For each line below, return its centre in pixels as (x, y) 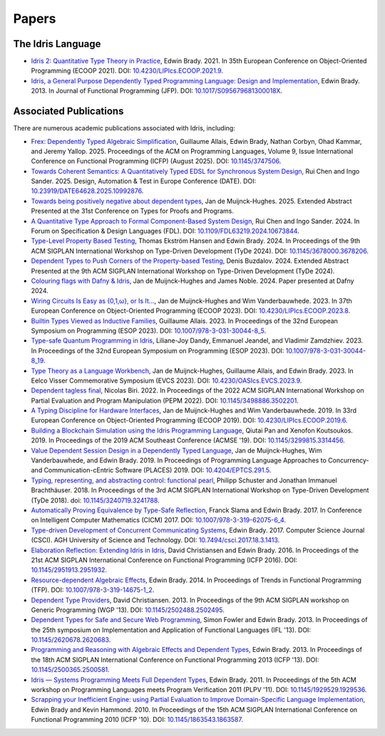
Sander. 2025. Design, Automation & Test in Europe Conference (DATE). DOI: (144, 181)
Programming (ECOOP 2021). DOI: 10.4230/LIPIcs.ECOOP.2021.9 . (127, 71)
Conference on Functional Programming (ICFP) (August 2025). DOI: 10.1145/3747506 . (156, 161)
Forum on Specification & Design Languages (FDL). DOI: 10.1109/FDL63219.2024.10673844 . (165, 231)
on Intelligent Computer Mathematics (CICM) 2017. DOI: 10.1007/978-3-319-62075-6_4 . (159, 520)
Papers (35, 19)
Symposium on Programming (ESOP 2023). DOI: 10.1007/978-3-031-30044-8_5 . (149, 331)
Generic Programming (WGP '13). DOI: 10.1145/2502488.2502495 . (128, 610)
